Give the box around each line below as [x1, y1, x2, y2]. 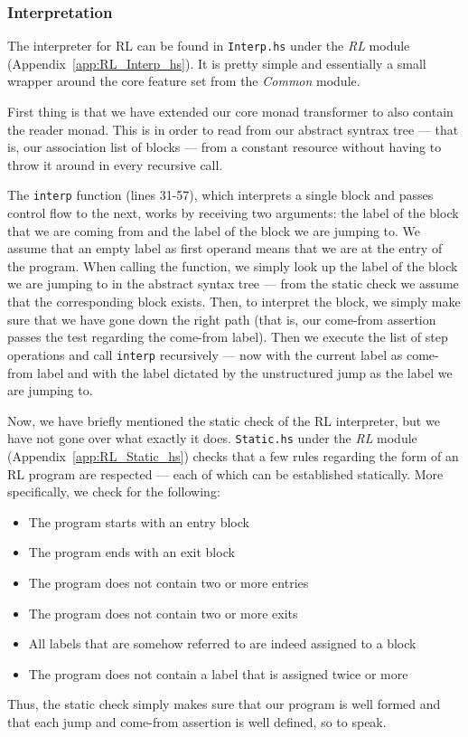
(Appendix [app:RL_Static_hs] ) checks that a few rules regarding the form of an [7, 446, 459, 465]
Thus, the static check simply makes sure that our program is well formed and [7, 694, 441, 713]
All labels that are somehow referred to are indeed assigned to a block [28, 634, 417, 653]
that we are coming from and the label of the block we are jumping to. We [7, 221, 421, 240]
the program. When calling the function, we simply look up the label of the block [7, 256, 458, 275]
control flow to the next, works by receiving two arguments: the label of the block [7, 203, 459, 222]
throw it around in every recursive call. [7, 155, 223, 174]
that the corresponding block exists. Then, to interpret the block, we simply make [7, 292, 461, 311]
